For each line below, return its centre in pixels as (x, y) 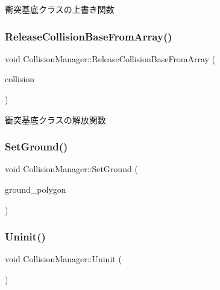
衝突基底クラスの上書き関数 (60, 9)
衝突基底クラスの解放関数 (55, 119)
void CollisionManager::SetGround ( (71, 169)
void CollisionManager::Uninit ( (63, 259)
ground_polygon (36, 189)
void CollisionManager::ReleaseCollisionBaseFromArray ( (110, 58)
